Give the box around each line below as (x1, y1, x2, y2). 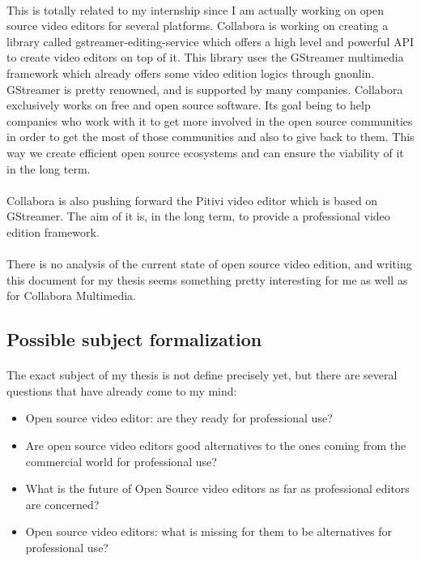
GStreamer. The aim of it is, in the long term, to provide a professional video (6, 208, 390, 225)
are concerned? (25, 495, 100, 512)
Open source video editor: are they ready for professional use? (25, 409, 333, 426)
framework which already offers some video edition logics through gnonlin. (6, 64, 375, 81)
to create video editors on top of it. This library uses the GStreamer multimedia (6, 49, 404, 66)
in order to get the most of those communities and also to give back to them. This (6, 128, 415, 145)
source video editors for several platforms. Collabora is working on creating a (6, 17, 389, 34)
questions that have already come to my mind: (6, 382, 237, 399)
